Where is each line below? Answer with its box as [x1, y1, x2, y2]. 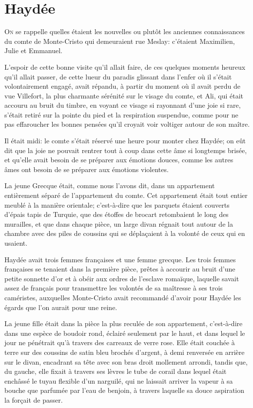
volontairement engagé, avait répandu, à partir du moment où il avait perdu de [4, 81, 240, 91]
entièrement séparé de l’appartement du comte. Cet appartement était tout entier [4, 190, 248, 200]
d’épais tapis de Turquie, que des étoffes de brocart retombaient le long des [4, 209, 229, 219]
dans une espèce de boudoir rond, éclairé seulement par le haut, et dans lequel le [4, 328, 245, 338]
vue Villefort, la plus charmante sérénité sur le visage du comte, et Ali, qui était [4, 90, 244, 100]
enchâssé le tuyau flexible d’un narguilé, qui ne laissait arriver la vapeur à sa [4, 375, 233, 386]
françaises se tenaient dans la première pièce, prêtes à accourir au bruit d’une [4, 264, 235, 274]
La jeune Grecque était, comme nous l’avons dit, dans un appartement [4, 180, 215, 191]
